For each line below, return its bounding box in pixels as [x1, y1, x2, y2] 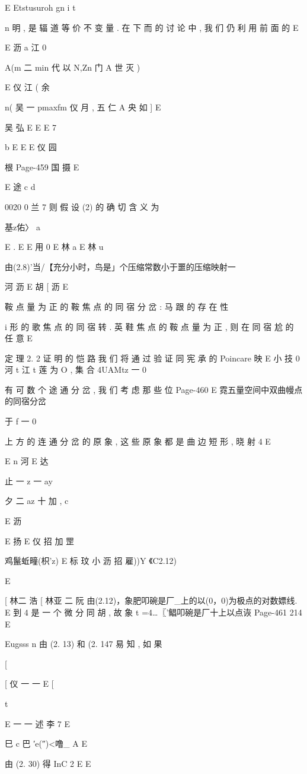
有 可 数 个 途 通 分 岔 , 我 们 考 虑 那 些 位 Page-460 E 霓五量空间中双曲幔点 [5, 383, 303, 395]
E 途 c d [5, 180, 36, 193]
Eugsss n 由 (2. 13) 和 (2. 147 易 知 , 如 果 [5, 637, 162, 650]
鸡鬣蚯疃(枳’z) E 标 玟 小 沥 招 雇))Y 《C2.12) [5, 554, 177, 567]
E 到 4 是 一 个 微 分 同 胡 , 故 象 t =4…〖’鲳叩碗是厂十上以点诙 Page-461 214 [5, 606, 302, 618]
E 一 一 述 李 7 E [5, 717, 71, 729]
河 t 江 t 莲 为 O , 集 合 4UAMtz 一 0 [5, 363, 147, 376]
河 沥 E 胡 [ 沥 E [5, 280, 68, 293]
